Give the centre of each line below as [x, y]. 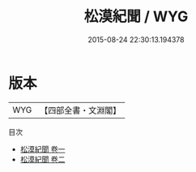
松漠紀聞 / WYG [136, 17]
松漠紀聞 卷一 [43, 149]
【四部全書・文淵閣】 [81, 110]
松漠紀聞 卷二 [43, 159]
